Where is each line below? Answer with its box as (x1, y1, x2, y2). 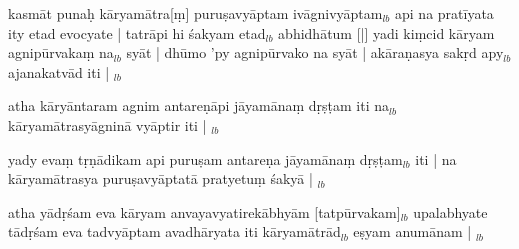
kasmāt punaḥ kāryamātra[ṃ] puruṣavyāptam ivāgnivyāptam (8, 3, 383, 23)
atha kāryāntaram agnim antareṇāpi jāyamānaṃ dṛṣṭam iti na (8, 95, 389, 116)
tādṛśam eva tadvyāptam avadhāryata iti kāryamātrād (8, 221, 341, 242)
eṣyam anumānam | (353, 221, 472, 242)
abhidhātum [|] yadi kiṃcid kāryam (278, 22, 495, 43)
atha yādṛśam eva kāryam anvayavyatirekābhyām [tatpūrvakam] (8, 201, 401, 222)
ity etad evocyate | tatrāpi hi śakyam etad (8, 22, 266, 43)
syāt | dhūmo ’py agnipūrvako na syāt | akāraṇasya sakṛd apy (126, 42, 504, 63)
